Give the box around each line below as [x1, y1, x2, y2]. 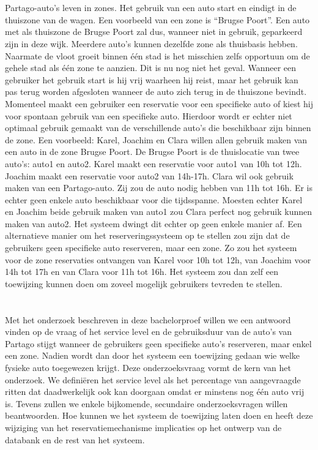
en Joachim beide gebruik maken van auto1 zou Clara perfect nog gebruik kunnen [5, 205, 312, 218]
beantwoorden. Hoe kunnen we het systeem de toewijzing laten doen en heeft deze [5, 409, 313, 422]
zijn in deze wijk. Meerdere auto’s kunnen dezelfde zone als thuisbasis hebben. [5, 37, 298, 50]
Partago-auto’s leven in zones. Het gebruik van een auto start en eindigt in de [5, 1, 297, 14]
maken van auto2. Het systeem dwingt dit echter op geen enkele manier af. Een [5, 217, 302, 230]
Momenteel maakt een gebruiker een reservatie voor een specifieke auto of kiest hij [5, 97, 313, 110]
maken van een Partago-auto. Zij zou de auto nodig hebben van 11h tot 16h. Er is [5, 181, 313, 194]
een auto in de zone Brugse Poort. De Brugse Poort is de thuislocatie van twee [5, 145, 300, 158]
